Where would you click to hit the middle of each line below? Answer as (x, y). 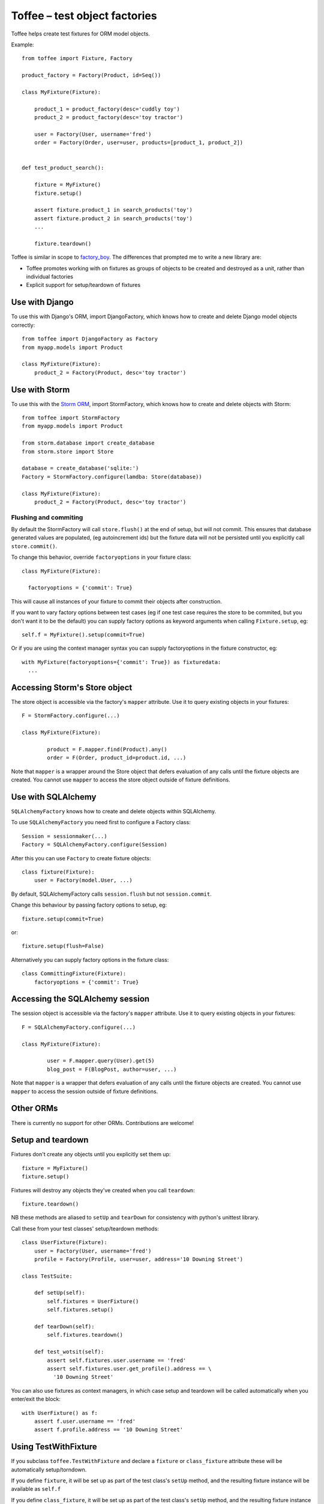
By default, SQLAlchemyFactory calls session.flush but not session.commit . (112, 894)
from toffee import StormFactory (71, 418)
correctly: (23, 325)
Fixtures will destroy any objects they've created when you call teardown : (103, 1190)
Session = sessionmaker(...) (64, 836)
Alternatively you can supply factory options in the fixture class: (90, 960)
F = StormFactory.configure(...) (71, 716)
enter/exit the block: (36, 1399)
